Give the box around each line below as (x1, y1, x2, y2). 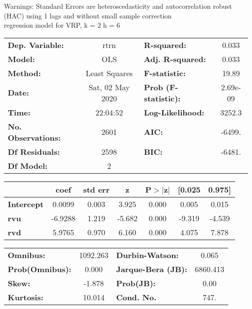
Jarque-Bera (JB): (116, 263, 188, 275)
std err (83, 183, 110, 195)
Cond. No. (116, 291, 157, 303)
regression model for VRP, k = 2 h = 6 (4, 20, 120, 30)
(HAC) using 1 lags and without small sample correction (4, 10, 172, 20)
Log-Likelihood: (143, 106, 205, 118)
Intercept (8, 198, 44, 210)
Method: (8, 67, 41, 79)
